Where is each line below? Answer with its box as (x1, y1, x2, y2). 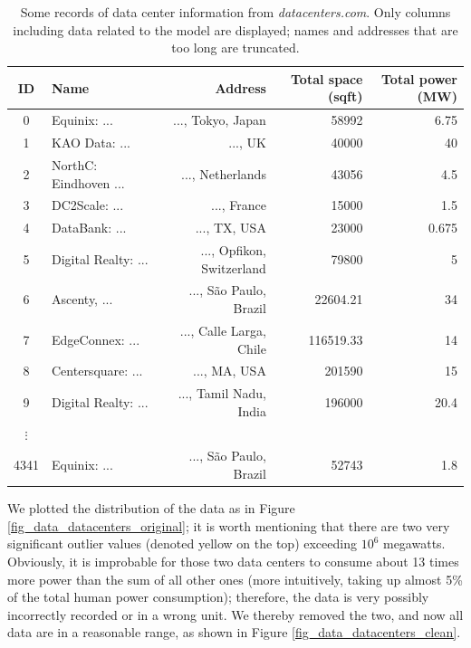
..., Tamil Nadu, (178, 384, 266, 403)
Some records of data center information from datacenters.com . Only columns (20, 3, 451, 21)
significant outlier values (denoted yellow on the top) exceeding (7, 534, 357, 553)
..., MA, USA (193, 361, 266, 380)
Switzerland (201, 258, 266, 277)
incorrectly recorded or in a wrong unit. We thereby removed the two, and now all (7, 605, 464, 624)
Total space (291, 69, 363, 88)
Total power (380, 69, 457, 88)
